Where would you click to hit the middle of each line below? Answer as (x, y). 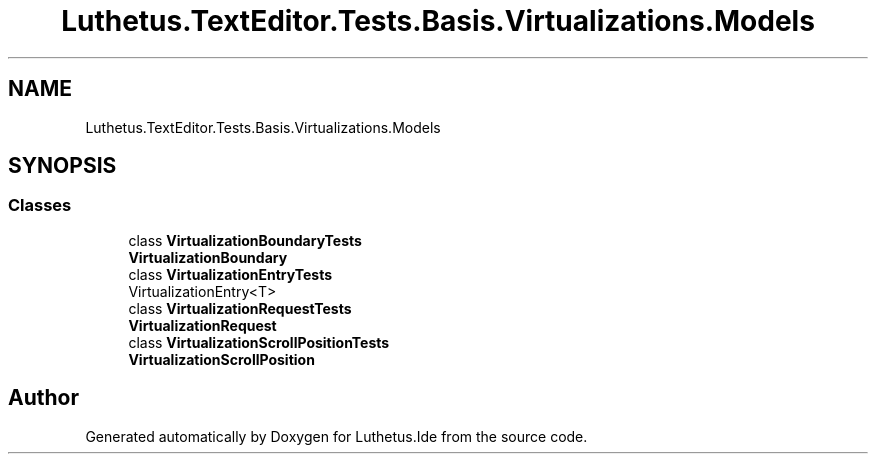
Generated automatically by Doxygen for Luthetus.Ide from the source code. (336, 436)
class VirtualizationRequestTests (240, 308)
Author (43, 398)
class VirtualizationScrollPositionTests (259, 342)
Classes (40, 205)
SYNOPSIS (62, 166)
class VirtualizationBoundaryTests (245, 240)
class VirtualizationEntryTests (230, 274)
